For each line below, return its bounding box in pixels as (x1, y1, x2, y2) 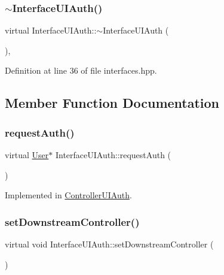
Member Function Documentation (5, 93, 220, 112)
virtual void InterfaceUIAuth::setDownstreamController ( (5, 238, 214, 250)
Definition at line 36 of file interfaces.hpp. (5, 64, 157, 77)
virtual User (5, 149, 49, 161)
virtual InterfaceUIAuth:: (5, 24, 97, 37)
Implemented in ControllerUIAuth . (5, 189, 132, 201)
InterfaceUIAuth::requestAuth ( (55, 149, 171, 161)
